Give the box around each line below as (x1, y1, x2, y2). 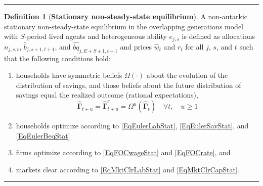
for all (185, 41, 204, 52)
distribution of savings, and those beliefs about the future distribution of (16, 79, 241, 90)
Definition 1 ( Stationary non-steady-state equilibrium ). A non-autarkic (4, 11, 248, 21)
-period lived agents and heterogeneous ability (24, 31, 167, 41)
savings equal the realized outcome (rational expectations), (16, 89, 198, 100)
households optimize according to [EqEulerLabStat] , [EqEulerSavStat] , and (16, 120, 249, 131)
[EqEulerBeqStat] (16, 130, 70, 141)
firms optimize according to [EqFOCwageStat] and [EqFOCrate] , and (16, 147, 231, 158)
